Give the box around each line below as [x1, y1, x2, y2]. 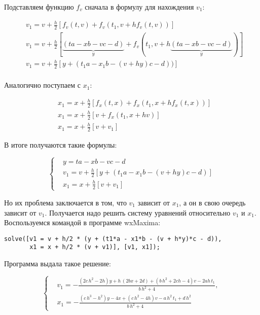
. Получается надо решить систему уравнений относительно [45, 207, 231, 218]
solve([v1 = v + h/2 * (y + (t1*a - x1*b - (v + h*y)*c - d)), [4, 235, 222, 242]
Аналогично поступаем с [4, 80, 81, 90]
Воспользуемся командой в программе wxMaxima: [4, 217, 161, 228]
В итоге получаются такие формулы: [4, 139, 117, 150]
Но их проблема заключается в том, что [4, 197, 127, 207]
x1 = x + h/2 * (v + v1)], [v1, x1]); [29, 243, 160, 251]
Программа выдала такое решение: [4, 258, 111, 269]
